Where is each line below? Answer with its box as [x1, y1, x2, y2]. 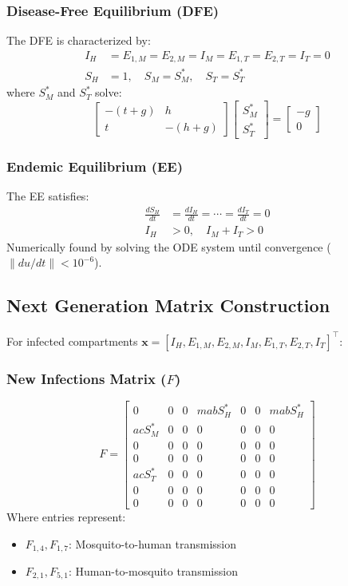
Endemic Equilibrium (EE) [6, 156, 183, 176]
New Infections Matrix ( [6, 368, 167, 388]
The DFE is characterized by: [6, 32, 151, 49]
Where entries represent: [6, 508, 126, 525]
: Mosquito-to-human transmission [69, 535, 237, 552]
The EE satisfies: [6, 188, 89, 204]
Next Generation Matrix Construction [6, 293, 330, 318]
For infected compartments [6, 332, 138, 349]
